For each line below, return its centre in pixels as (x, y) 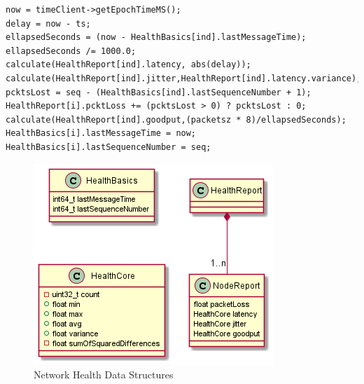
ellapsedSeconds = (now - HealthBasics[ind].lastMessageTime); (156, 37)
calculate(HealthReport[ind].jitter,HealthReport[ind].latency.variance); (184, 78)
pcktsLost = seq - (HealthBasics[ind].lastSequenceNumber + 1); (159, 92)
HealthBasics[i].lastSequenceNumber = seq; (108, 147)
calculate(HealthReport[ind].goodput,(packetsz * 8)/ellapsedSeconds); (176, 119)
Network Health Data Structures (104, 375)
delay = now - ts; (48, 23)
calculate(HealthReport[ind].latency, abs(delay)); (128, 65)
